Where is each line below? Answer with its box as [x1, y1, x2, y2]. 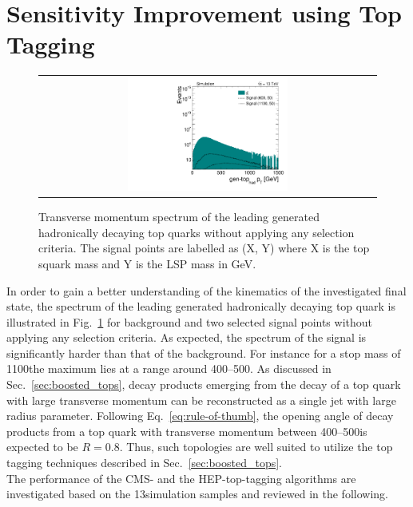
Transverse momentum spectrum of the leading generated [38, 208, 320, 225]
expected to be [6, 438, 78, 455]
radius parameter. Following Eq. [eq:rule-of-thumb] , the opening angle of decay [6, 407, 394, 424]
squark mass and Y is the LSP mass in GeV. [38, 255, 256, 271]
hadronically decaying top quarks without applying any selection [38, 224, 355, 240]
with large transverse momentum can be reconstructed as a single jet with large [6, 391, 396, 408]
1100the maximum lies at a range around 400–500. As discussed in [6, 360, 332, 377]
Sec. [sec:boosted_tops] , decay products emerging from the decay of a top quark [6, 376, 401, 393]
